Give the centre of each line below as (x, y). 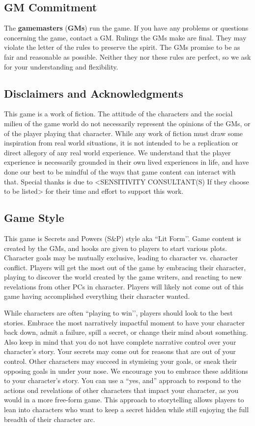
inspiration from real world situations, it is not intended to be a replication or (121, 143)
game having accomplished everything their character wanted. (97, 296)
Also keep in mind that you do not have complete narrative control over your (120, 341)
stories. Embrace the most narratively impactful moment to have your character (124, 322)
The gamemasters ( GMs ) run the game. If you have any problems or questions (126, 28)
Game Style (34, 218)
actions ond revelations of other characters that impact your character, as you (121, 390)
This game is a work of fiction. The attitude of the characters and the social (118, 114)
